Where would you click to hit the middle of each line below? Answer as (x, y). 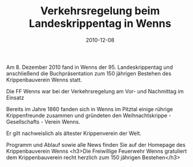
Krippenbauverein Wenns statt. (44, 80)
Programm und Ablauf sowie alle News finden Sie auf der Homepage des (96, 144)
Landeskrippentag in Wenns (100, 23)
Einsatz (15, 97)
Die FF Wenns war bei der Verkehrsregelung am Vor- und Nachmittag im (95, 91)
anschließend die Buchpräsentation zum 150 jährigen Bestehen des (89, 73)
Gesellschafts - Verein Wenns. (43, 122)
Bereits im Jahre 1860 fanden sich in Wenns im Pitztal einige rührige (90, 109)
